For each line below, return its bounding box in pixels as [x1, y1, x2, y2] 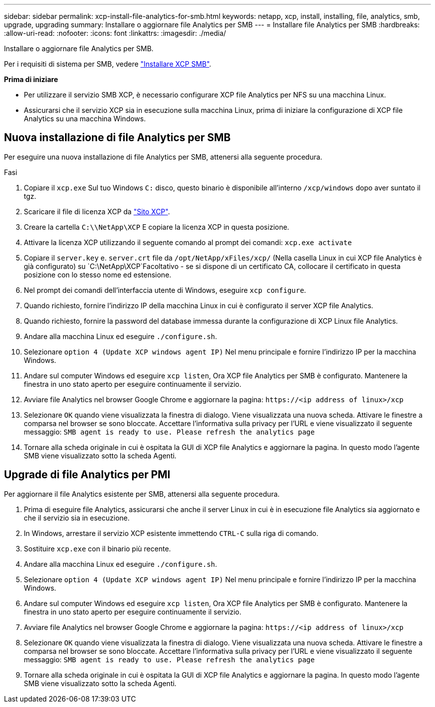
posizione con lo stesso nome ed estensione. [24, 270, 171, 279]
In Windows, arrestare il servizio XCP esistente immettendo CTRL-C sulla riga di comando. [24, 529, 319, 537]
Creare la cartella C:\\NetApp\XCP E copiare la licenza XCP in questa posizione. [24, 222, 290, 231]
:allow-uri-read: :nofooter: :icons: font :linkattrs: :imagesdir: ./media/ [4, 29, 226, 37]
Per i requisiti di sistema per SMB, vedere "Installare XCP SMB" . [4, 60, 212, 68]
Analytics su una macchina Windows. [24, 114, 146, 123]
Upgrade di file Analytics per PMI [4, 468, 171, 481]
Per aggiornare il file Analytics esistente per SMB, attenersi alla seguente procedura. [4, 489, 280, 498]
